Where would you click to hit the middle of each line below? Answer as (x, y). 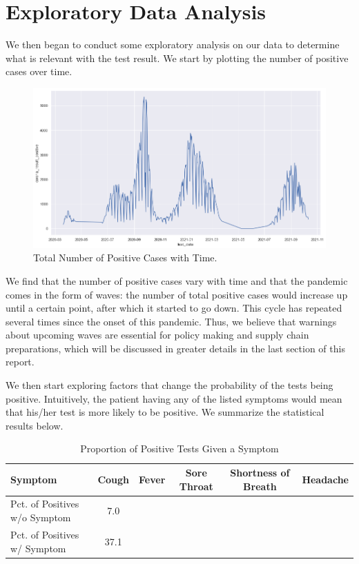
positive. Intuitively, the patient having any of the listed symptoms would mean (174, 398)
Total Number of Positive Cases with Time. (125, 258)
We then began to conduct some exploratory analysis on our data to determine (173, 44)
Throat (196, 486)
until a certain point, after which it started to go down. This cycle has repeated (174, 308)
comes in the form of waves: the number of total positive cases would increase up (177, 294)
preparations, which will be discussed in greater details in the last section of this (175, 348)
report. (20, 362)
